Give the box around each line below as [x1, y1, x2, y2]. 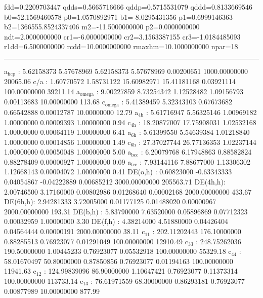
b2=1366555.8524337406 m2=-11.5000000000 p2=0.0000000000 [4, 21, 200, 32]
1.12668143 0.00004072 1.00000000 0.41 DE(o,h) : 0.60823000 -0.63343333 [4, 166, 232, 177]
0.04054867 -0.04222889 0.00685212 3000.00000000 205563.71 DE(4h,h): [4, 176, 226, 187]
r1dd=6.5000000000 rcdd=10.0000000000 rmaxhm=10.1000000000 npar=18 [4, 41, 238, 52]
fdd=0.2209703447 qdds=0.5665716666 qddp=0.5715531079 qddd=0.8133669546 [4, 2, 252, 12]
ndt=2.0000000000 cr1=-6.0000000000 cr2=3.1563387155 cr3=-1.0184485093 [4, 31, 241, 42]
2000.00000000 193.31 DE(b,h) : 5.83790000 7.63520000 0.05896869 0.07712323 [4, 206, 248, 216]
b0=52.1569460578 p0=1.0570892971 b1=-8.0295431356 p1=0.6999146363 [4, 11, 233, 22]
